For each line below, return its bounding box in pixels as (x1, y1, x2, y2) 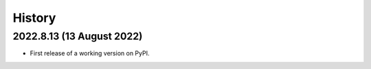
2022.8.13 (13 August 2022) (12, 30, 143, 42)
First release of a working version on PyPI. (30, 49, 150, 57)
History (12, 10, 56, 25)
